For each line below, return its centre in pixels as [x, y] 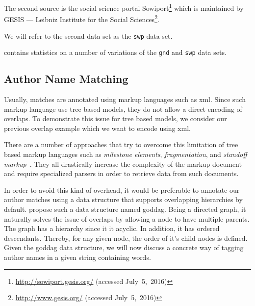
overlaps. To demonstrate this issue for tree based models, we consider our [115, 118]
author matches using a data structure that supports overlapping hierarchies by [123, 199]
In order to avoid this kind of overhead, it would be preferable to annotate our [122, 190]
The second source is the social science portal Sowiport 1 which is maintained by [124, 7]
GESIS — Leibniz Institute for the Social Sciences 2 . [82, 18]
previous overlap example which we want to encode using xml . [97, 128]
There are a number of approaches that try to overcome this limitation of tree [121, 144]
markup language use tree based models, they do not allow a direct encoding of [123, 109]
